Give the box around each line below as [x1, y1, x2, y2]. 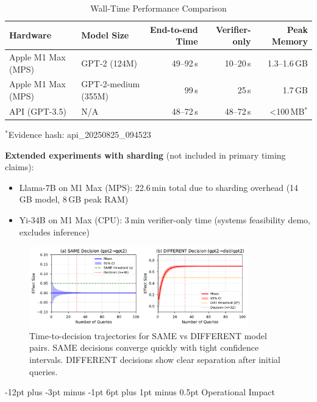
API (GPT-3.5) [9, 104, 66, 117]
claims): [5, 160, 34, 173]
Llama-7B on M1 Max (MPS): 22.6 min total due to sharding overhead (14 [19, 181, 299, 193]
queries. [29, 365, 58, 378]
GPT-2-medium [81, 77, 140, 90]
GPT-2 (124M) [81, 56, 137, 69]
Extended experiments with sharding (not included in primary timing [5, 148, 286, 161]
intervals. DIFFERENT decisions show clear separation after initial [29, 353, 280, 365]
